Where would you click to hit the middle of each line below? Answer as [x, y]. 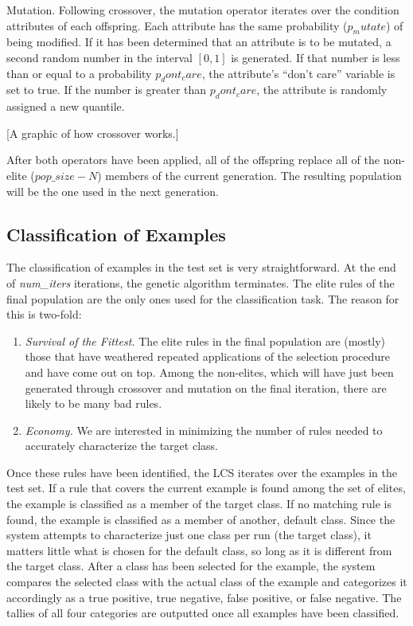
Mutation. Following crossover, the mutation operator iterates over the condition [203, 10]
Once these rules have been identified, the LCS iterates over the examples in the [202, 472]
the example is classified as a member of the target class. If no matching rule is [199, 504]
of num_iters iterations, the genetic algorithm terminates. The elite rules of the [201, 282]
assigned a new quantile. [66, 106]
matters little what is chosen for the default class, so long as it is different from [199, 550]
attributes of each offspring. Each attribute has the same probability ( [177, 25]
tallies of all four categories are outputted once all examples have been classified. [203, 613]
